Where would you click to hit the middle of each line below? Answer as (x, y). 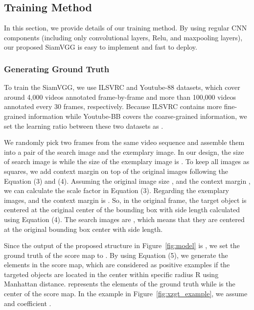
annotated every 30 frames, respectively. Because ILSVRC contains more (113, 106)
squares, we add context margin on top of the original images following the (116, 171)
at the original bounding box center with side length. (83, 229)
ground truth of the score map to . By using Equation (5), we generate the (116, 255)
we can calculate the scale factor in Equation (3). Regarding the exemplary (116, 190)
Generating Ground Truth (57, 69)
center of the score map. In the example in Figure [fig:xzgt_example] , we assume (126, 294)
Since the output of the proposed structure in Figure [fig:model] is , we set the (122, 245)
